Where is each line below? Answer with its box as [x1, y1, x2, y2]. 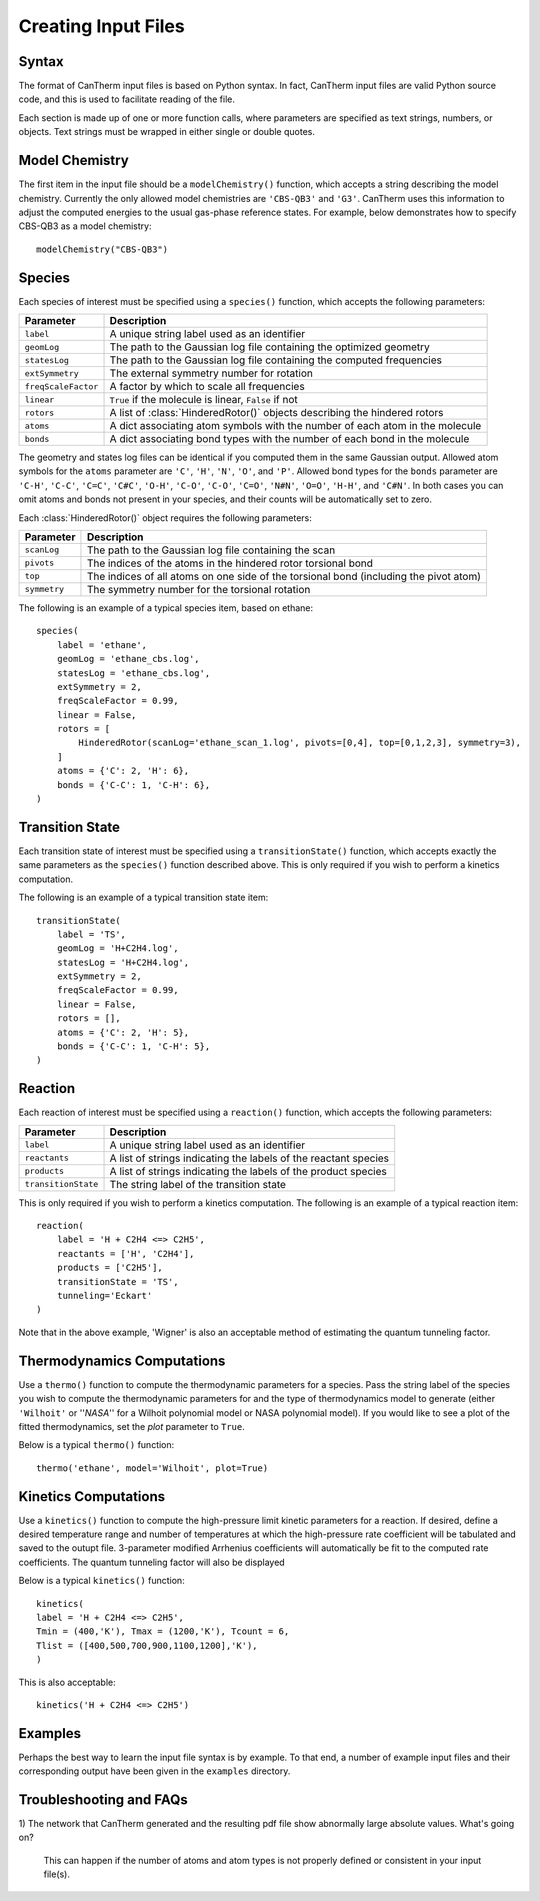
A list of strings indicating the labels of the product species [109, 1164, 387, 1178]
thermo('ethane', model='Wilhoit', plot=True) [36, 1462, 269, 1474]
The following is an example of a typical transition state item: [18, 891, 269, 904]
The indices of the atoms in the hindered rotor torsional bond [86, 556, 374, 570]
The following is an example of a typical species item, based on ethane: [18, 601, 314, 614]
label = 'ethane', [56, 639, 148, 650]
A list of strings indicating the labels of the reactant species [109, 1151, 390, 1165]
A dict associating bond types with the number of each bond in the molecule [109, 432, 470, 445]
